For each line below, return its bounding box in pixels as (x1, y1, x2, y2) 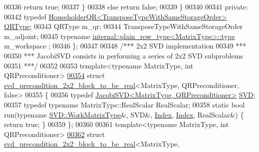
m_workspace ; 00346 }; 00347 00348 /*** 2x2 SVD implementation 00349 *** (4, 40, 247, 51)
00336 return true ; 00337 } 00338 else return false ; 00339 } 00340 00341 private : (4, 1, 248, 11)
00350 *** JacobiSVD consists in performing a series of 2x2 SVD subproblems (4, 50, 243, 60)
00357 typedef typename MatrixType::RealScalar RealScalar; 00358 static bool (4, 99, 245, 109)
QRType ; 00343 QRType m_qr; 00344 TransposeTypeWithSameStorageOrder (4, 21, 243, 31)
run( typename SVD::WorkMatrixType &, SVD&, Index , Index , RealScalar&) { (4, 109, 244, 119)
